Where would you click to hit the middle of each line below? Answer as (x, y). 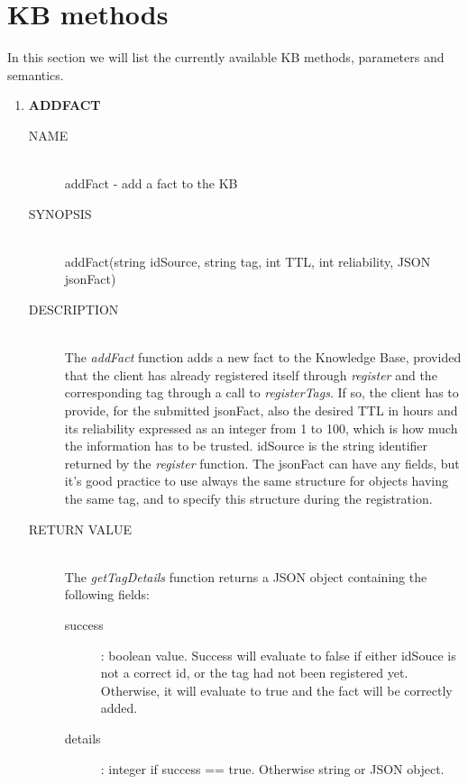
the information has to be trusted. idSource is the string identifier (246, 446)
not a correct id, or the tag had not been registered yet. (254, 673)
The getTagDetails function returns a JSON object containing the (246, 576)
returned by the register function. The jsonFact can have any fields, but (262, 463)
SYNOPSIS (60, 213)
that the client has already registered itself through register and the (251, 374)
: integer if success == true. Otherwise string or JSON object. (272, 768)
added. (119, 708)
